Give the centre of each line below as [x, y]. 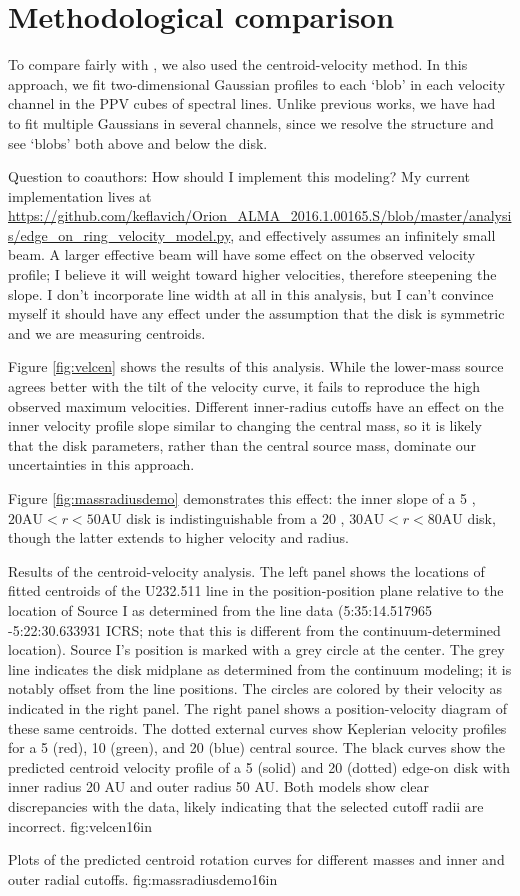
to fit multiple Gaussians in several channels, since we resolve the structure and [251, 122]
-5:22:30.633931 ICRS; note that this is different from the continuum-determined [254, 629]
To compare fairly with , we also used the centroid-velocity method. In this [238, 64]
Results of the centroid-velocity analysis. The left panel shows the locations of [246, 570]
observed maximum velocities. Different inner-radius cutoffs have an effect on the [256, 405]
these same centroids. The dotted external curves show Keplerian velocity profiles [257, 727]
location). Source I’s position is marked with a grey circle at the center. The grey [256, 649]
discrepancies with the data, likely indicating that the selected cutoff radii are [246, 805]
